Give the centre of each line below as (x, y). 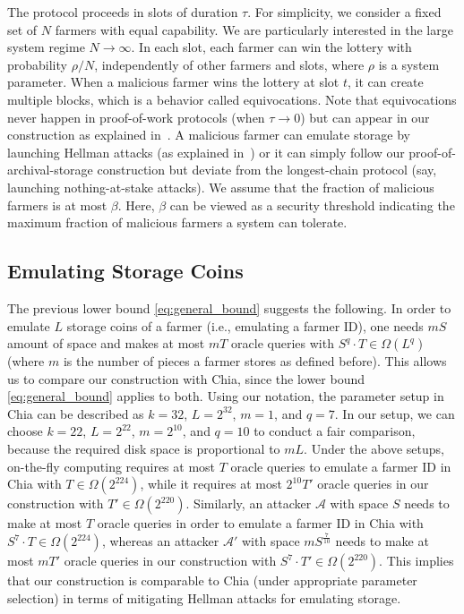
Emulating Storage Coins (125, 271)
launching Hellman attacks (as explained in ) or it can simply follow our (206, 152)
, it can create (385, 82)
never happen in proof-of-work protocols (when (136, 117)
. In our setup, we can (395, 413)
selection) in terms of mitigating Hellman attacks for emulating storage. (204, 597)
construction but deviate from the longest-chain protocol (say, (267, 170)
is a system (409, 64)
